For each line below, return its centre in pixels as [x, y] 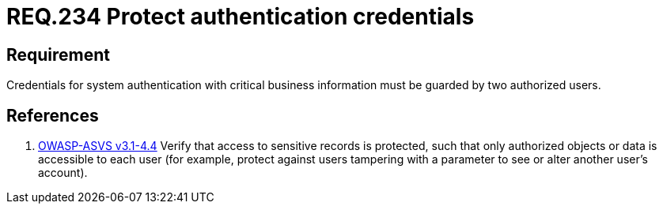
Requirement [59, 54]
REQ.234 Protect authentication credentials [241, 17]
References [53, 115]
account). [63, 173]
